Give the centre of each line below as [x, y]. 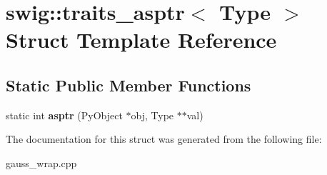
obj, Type [152, 115]
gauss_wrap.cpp [41, 162]
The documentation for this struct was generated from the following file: [164, 139]
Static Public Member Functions [129, 85]
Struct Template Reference [141, 40]
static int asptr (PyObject [64, 115]
